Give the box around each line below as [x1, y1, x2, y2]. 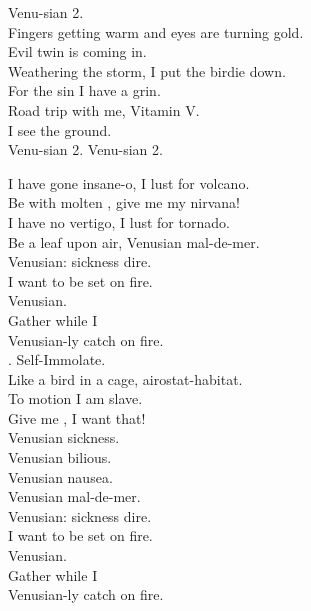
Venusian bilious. [8, 447, 112, 468]
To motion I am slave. [8, 388, 143, 409]
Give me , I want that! [8, 407, 146, 428]
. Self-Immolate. [8, 349, 106, 370]
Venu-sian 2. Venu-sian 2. [8, 139, 163, 160]
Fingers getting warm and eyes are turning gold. [8, 21, 304, 42]
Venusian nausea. [8, 466, 113, 487]
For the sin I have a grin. [8, 80, 161, 101]
